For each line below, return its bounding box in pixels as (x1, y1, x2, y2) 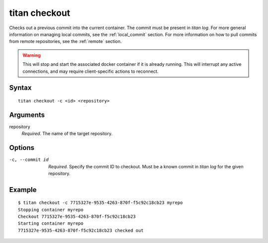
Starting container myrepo (18, 221, 84, 226)
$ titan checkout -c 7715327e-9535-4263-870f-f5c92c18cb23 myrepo (18, 200, 183, 205)
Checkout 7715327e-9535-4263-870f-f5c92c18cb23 (18, 214, 136, 220)
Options (9, 144, 35, 152)
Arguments (9, 110, 45, 119)
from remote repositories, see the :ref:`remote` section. (9, 39, 122, 45)
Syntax (9, 84, 32, 92)
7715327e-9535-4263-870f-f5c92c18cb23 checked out (18, 228, 144, 233)
